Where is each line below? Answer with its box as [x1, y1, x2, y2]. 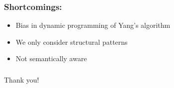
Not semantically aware [15, 53, 87, 64]
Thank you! [4, 74, 39, 85]
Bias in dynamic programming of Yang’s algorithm [15, 20, 171, 30]
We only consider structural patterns [15, 36, 128, 47]
